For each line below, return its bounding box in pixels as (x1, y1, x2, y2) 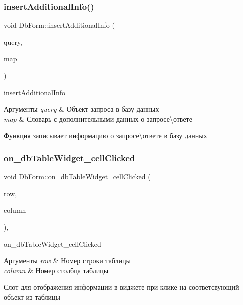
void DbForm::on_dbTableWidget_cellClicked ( (4, 171, 151, 182)
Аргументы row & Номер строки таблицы (4, 255, 131, 266)
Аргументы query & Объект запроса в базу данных (4, 104, 159, 114)
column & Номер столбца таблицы (4, 265, 109, 275)
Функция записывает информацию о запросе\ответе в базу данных (4, 130, 207, 141)
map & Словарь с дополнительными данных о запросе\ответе (4, 113, 192, 124)
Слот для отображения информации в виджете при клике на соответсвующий (4, 282, 239, 292)
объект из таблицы (4, 291, 60, 302)
